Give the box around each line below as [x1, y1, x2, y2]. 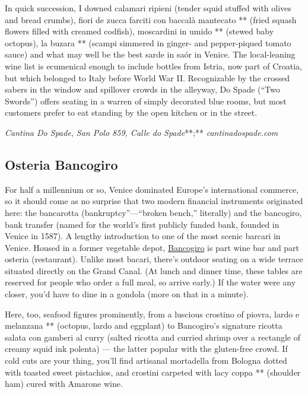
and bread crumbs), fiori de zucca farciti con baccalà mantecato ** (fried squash [5, 13, 297, 26]
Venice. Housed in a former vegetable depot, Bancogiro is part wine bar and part [5, 241, 300, 253]
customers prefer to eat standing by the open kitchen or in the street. [5, 106, 258, 119]
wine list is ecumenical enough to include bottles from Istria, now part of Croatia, [5, 59, 302, 72]
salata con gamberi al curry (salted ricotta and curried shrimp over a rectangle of [5, 331, 300, 343]
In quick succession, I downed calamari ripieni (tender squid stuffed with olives [5, 2, 291, 14]
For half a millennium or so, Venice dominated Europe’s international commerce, [5, 183, 299, 195]
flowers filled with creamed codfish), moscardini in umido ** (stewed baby [5, 25, 274, 37]
